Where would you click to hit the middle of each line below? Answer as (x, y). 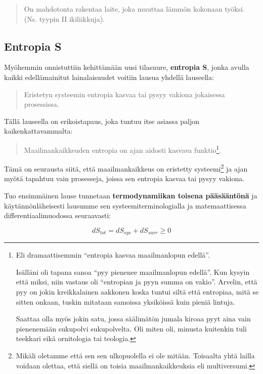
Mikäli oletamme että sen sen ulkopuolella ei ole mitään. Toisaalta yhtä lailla (135, 356)
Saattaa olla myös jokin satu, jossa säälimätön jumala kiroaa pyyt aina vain (133, 319)
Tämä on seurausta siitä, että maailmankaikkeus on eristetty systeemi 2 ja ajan (126, 168)
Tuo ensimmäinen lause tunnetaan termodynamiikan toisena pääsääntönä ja (131, 196)
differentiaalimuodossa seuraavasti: (58, 215)
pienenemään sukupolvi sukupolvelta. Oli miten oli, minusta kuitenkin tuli (131, 328)
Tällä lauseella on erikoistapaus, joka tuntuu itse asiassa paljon (102, 121)
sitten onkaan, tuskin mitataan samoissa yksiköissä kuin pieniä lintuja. (125, 301)
